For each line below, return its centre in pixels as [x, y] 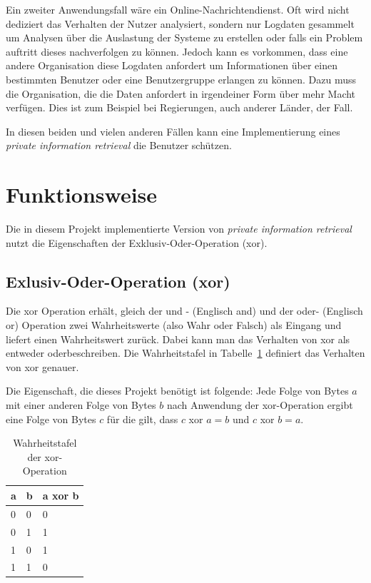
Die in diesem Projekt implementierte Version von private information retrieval [179, 229]
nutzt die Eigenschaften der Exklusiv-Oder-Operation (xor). [137, 242]
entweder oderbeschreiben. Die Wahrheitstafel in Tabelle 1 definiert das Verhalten [185, 353]
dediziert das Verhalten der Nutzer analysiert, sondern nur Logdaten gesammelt [180, 23]
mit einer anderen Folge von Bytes [81, 405]
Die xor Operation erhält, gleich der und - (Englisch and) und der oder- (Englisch [184, 311]
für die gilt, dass [142, 419]
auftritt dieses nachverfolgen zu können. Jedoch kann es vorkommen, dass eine [177, 51]
